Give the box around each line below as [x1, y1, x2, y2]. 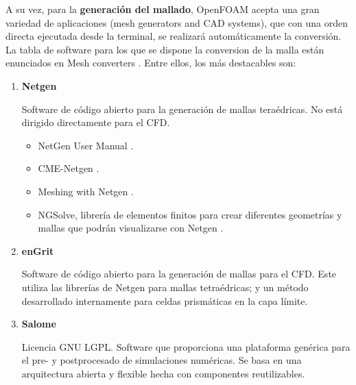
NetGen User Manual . [38, 138, 134, 152]
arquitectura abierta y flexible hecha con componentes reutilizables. [21, 366, 305, 380]
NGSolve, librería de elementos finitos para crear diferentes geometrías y [38, 207, 342, 221]
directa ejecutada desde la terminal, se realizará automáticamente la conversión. [5, 29, 342, 43]
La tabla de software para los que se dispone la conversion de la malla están [5, 42, 324, 56]
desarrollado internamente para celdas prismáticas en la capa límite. [21, 293, 308, 308]
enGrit [21, 243, 54, 258]
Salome [21, 316, 56, 331]
